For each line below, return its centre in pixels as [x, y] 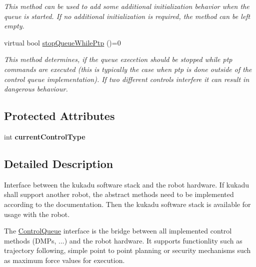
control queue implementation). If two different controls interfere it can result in [127, 79]
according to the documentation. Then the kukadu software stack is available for [127, 204]
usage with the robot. [37, 214]
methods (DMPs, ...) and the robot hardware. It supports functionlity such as [123, 240]
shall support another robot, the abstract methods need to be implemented [119, 194]
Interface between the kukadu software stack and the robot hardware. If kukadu [126, 184]
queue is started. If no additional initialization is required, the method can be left [127, 16]
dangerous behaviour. [36, 89]
